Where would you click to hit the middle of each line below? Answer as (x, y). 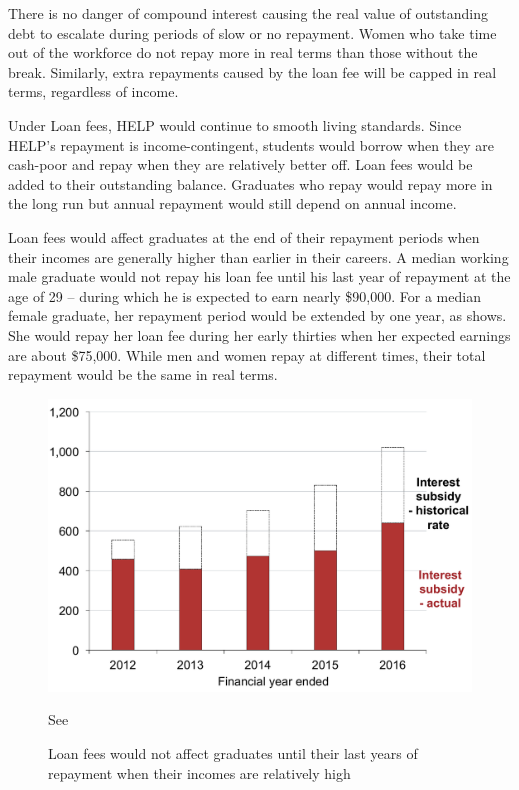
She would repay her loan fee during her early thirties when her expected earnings (259, 334)
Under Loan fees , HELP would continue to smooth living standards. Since (235, 124)
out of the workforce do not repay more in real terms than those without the (243, 52)
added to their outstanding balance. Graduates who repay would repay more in (250, 183)
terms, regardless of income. (93, 91)
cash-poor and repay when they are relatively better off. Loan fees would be (240, 164)
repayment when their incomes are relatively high (199, 772)
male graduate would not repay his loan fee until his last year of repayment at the (259, 276)
